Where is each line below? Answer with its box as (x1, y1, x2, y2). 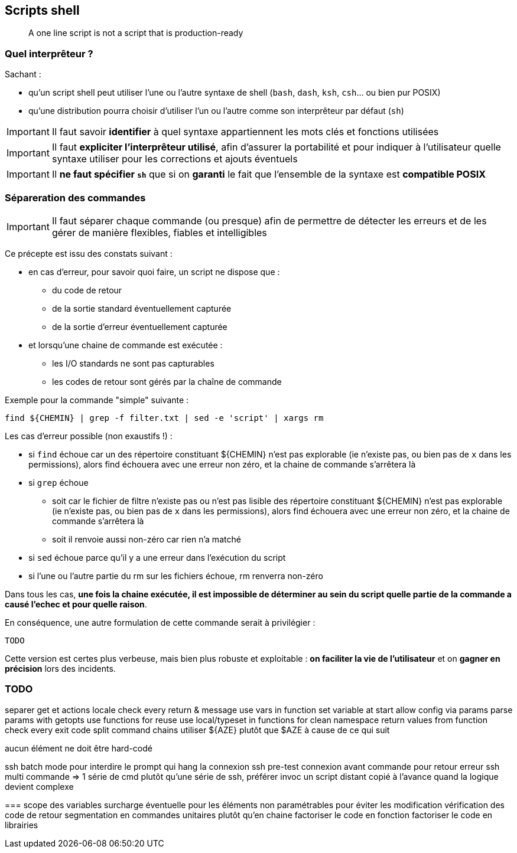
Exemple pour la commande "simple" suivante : (5, 394, 189, 405)
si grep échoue (28, 477, 89, 488)
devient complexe (5, 781, 74, 792)
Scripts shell (5, 3, 80, 18)
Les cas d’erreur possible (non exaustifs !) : (5, 430, 173, 441)
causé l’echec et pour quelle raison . (5, 599, 147, 609)
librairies (5, 819, 38, 830)
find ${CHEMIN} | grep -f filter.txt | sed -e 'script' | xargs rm (5, 413, 324, 423)
